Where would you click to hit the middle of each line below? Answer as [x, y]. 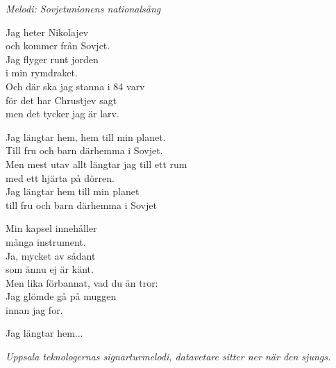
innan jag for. [34, 309]
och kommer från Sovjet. [58, 45]
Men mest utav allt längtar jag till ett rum [96, 164]
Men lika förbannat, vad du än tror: [82, 282]
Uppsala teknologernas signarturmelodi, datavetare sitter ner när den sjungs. [168, 357]
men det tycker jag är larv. [62, 114]
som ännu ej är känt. [50, 269]
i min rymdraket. [42, 73]
